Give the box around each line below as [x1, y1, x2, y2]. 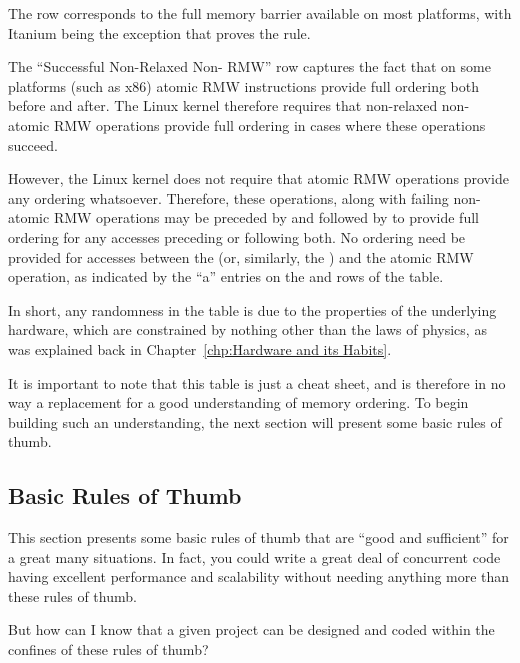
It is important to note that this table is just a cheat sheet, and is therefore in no [8, 372, 506, 393]
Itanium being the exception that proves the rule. [8, 22, 311, 43]
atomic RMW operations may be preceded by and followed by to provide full [8, 207, 479, 228]
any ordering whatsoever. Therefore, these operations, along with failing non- [8, 187, 481, 208]
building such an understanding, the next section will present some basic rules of [8, 411, 502, 432]
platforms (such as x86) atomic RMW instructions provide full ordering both [8, 75, 479, 96]
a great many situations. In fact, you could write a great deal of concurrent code [8, 546, 501, 567]
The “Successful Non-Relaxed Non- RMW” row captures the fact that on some [8, 56, 491, 77]
